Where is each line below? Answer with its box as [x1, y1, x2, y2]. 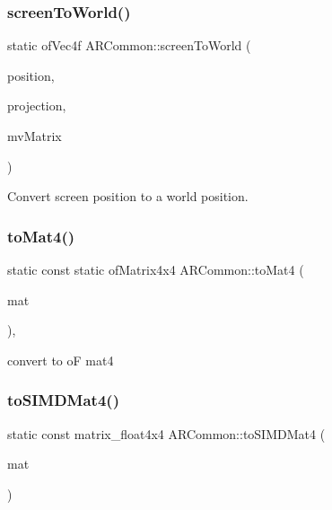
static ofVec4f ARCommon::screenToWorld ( [7, 36, 251, 55]
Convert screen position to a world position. [7, 187, 249, 206]
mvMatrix [7, 127, 62, 145]
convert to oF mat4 [7, 350, 114, 369]
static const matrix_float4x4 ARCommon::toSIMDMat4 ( [7, 424, 326, 443]
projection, [7, 96, 66, 115]
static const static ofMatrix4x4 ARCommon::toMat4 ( [7, 260, 304, 278]
